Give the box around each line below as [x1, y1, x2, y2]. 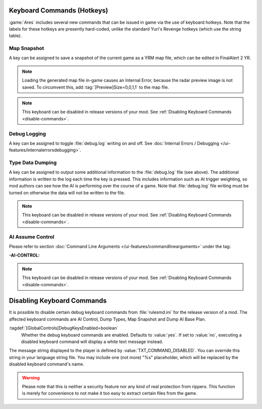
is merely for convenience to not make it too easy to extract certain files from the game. [22, 391, 197, 396]
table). [9, 33, 22, 39]
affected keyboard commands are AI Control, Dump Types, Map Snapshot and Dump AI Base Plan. [9, 316, 206, 322]
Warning [22, 375, 40, 380]
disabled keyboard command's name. [9, 361, 84, 367]
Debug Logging [9, 130, 46, 137]
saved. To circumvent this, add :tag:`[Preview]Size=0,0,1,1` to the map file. [22, 84, 169, 90]
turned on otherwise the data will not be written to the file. [9, 190, 125, 196]
